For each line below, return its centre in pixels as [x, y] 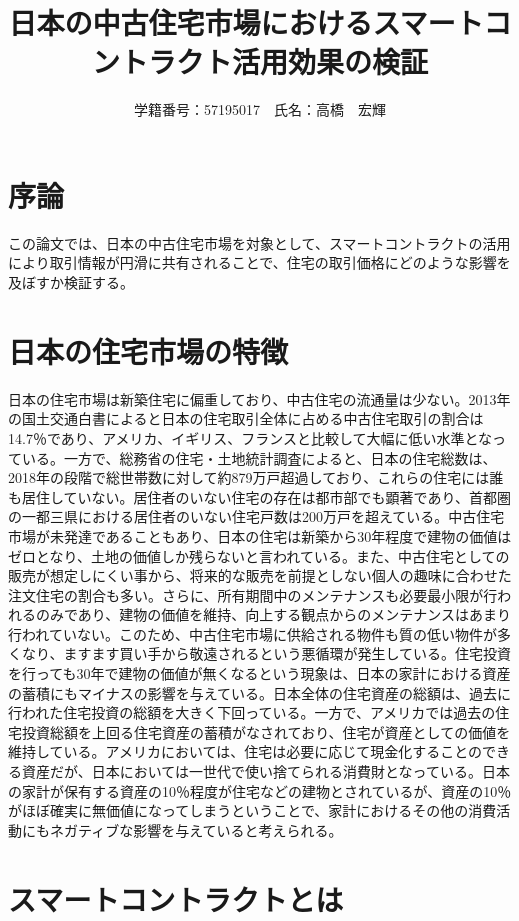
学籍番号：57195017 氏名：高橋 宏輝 [260, 109]
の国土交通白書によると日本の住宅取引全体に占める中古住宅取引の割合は [246, 418]
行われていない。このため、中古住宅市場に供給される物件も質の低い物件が [252, 633]
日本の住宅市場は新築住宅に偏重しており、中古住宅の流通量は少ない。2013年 [259, 398]
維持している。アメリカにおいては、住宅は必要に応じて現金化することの [245, 751]
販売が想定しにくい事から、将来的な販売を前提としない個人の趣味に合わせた [260, 575]
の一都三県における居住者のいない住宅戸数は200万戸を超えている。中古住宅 [256, 516]
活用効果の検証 [329, 61]
